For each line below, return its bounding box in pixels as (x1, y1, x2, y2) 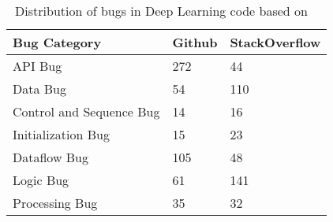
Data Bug (13, 80, 67, 98)
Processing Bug (13, 194, 98, 212)
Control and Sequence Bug (13, 102, 160, 120)
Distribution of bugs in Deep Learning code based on (15, 2, 308, 20)
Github (172, 33, 218, 51)
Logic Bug (13, 171, 69, 189)
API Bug (13, 57, 62, 75)
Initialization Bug (13, 125, 110, 143)
